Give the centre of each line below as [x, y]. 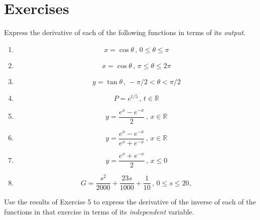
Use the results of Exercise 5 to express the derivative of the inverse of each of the [130, 202]
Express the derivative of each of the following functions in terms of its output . [125, 32]
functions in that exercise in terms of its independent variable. [99, 211]
